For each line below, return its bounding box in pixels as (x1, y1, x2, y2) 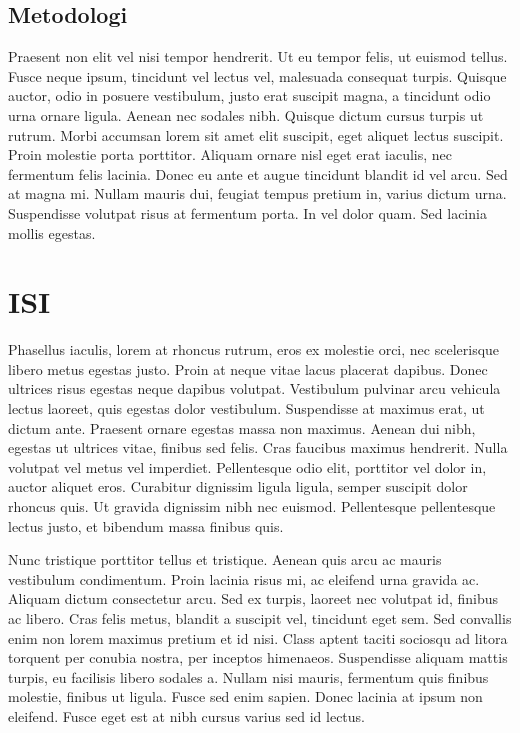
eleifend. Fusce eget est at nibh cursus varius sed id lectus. (8, 705, 365, 726)
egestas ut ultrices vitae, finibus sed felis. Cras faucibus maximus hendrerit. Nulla (8, 437, 508, 458)
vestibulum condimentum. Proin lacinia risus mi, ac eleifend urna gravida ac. (8, 568, 480, 589)
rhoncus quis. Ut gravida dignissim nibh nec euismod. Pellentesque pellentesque (8, 496, 496, 517)
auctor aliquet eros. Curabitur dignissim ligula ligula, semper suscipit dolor (8, 476, 468, 497)
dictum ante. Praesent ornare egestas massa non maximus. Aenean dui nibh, (8, 417, 476, 438)
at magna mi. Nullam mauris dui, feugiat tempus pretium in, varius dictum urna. (8, 183, 507, 204)
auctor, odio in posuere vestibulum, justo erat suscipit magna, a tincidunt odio (8, 85, 491, 106)
